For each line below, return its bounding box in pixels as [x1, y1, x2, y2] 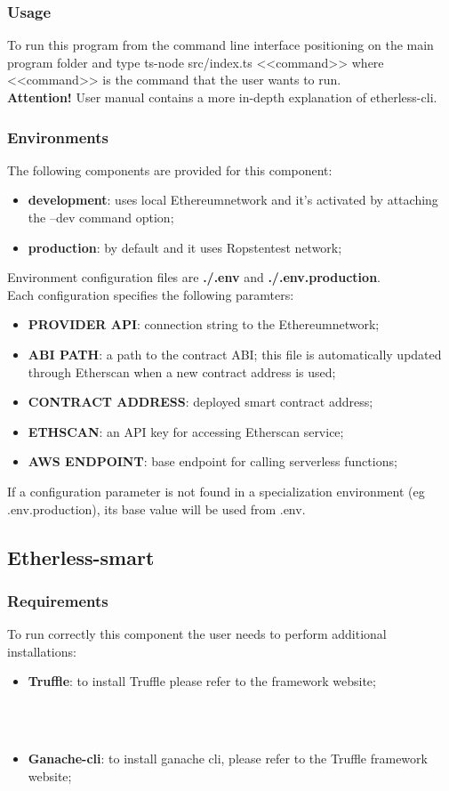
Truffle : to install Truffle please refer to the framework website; [28, 672, 376, 690]
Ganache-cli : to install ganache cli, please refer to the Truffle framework [28, 749, 428, 768]
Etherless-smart [7, 543, 155, 570]
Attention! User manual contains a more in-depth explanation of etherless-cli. [7, 88, 437, 106]
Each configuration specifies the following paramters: [7, 285, 294, 303]
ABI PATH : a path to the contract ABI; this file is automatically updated [28, 344, 442, 363]
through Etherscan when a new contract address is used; [28, 362, 336, 381]
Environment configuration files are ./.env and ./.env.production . [7, 268, 381, 287]
